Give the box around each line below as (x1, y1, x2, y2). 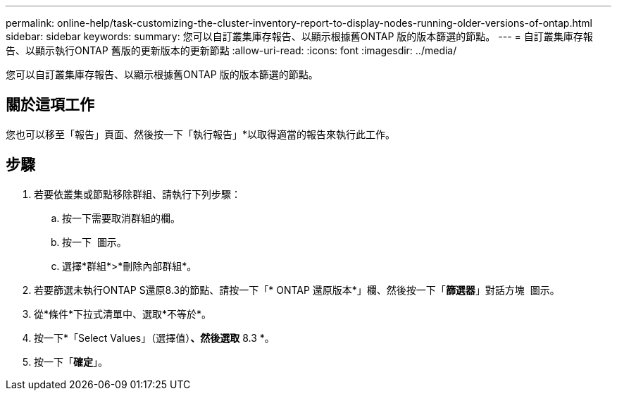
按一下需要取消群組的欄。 (62, 211, 180, 224)
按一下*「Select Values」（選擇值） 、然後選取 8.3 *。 (34, 331, 275, 344)
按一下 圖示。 (62, 235, 127, 248)
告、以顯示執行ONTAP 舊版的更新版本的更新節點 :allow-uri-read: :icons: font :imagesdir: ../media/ (6, 44, 457, 56)
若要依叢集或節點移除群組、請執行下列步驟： (34, 187, 241, 200)
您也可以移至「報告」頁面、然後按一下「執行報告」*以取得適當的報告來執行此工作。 (6, 128, 396, 140)
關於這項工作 (6, 96, 94, 114)
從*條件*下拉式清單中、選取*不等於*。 (34, 307, 212, 320)
